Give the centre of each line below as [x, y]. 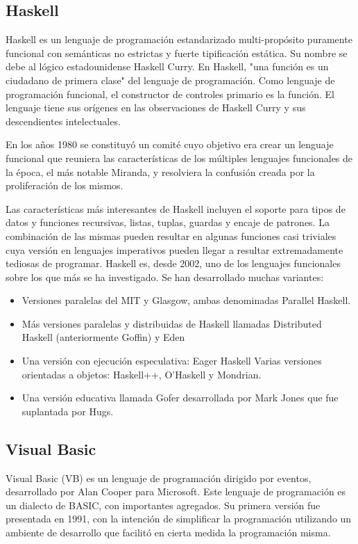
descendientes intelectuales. [63, 121]
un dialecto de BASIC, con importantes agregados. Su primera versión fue [163, 505]
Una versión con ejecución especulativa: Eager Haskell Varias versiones [172, 361]
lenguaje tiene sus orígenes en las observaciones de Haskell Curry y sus [156, 107]
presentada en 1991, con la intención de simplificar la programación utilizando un [179, 519]
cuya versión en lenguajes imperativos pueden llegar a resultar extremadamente [174, 249]
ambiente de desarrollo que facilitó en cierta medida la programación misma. [168, 533]
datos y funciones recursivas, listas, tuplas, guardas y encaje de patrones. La [168, 222]
